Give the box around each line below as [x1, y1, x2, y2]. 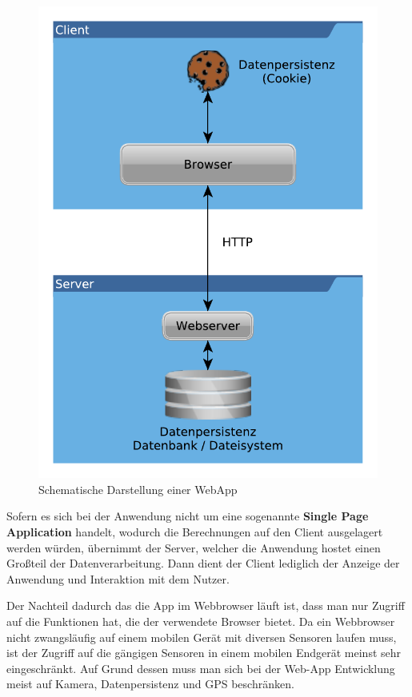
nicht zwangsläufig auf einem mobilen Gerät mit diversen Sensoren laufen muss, [6, 628, 397, 645]
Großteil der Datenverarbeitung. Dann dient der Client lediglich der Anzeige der [6, 555, 400, 572]
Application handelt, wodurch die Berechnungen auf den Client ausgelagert [6, 523, 383, 540]
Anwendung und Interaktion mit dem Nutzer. [6, 570, 230, 587]
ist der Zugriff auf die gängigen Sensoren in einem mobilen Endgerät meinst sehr [6, 644, 402, 661]
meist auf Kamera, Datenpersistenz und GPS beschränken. [6, 675, 294, 692]
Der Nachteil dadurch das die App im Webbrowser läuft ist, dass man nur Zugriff [6, 597, 405, 614]
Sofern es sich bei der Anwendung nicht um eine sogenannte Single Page [6, 508, 369, 524]
